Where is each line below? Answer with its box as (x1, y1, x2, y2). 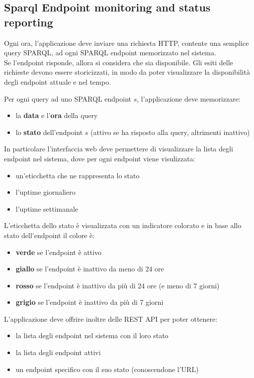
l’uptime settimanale (15, 203, 79, 214)
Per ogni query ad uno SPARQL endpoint (4, 93, 132, 104)
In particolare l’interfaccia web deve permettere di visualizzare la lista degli (4, 143, 233, 154)
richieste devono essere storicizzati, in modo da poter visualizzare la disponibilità (4, 67, 250, 77)
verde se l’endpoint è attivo (15, 247, 102, 257)
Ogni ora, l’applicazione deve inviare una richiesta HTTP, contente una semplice (4, 37, 249, 48)
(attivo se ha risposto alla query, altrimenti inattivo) (90, 126, 250, 137)
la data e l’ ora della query (15, 110, 98, 121)
